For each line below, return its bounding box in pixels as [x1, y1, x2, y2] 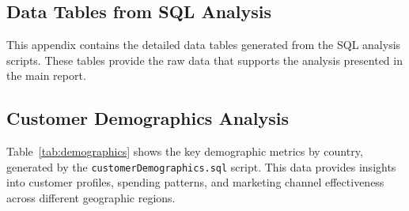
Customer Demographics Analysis [6, 106, 290, 130]
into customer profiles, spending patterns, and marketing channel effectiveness [6, 174, 384, 190]
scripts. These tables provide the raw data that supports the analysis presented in [6, 51, 403, 68]
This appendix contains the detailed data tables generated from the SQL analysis [6, 36, 401, 53]
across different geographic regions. [6, 190, 176, 206]
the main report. [6, 67, 86, 84]
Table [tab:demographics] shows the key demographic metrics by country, [6, 143, 363, 160]
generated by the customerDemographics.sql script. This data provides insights [6, 158, 396, 175]
